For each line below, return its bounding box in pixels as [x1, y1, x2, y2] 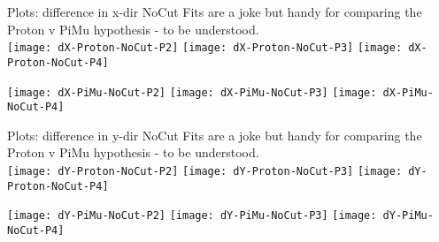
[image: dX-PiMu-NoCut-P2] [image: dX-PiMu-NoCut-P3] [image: [7, 86, 377, 99]
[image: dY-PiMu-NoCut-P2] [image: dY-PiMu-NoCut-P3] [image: [7, 209, 377, 223]
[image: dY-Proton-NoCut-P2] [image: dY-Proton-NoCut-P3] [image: [7, 165, 403, 178]
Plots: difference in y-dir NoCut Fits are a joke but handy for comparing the [7, 125, 422, 144]
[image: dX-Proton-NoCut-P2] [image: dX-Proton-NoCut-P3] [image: [7, 42, 403, 55]
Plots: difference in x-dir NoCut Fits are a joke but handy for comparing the [7, 3, 422, 20]
